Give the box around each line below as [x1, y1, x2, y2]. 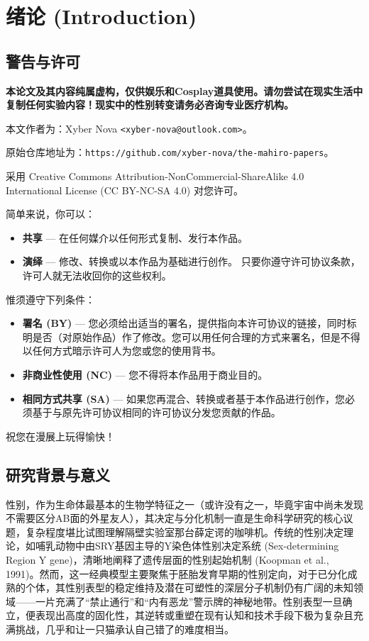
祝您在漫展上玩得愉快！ [6, 428, 115, 443]
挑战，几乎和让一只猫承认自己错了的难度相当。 [15, 621, 234, 636]
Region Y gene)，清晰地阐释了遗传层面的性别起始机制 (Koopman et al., [6, 552, 329, 567]
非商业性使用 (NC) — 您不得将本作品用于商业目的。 [22, 367, 268, 382]
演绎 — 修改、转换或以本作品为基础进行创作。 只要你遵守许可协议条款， [22, 254, 360, 269]
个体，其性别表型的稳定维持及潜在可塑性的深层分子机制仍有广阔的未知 [25, 580, 353, 595]
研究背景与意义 [6, 463, 110, 485]
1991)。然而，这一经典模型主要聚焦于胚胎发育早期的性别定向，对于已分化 [6, 566, 348, 581]
